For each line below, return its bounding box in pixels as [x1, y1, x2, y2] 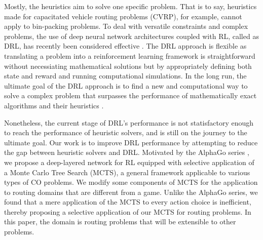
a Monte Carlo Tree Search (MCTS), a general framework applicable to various [4, 167, 250, 177]
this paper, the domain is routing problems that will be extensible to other [4, 216, 236, 227]
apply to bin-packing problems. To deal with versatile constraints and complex [4, 21, 248, 31]
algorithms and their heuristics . [4, 100, 104, 110]
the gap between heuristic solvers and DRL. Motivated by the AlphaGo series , [4, 147, 249, 157]
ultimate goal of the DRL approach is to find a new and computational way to [4, 80, 248, 91]
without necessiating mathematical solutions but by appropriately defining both [4, 60, 252, 71]
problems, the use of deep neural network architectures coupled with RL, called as [4, 30, 259, 41]
